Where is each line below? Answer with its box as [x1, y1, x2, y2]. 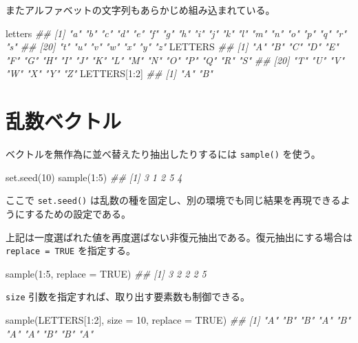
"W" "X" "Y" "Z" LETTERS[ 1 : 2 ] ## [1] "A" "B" [6, 66, 213, 81]
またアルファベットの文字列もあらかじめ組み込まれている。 [6, 3, 275, 17]
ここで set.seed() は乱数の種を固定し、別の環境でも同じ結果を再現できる [6, 193, 341, 207]
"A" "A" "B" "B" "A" [6, 326, 94, 340]
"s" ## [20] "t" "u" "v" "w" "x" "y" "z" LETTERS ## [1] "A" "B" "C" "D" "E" [6, 39, 339, 54]
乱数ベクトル [6, 107, 122, 135]
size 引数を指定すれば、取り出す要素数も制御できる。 [6, 289, 251, 304]
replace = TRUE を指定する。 [6, 243, 136, 258]
